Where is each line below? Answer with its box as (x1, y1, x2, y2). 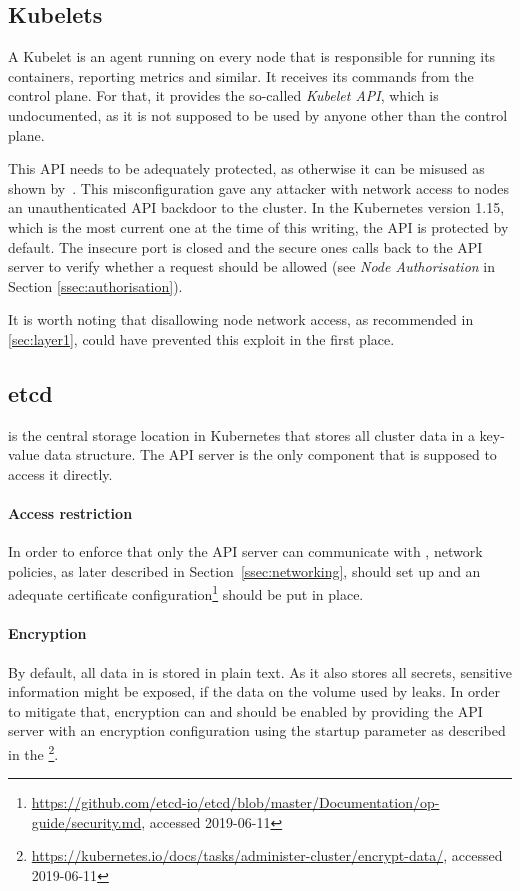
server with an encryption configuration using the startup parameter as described (8, 720, 506, 741)
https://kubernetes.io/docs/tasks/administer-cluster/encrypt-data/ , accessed (31, 845, 503, 866)
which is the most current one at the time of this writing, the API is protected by (8, 216, 509, 237)
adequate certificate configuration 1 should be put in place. (8, 581, 364, 605)
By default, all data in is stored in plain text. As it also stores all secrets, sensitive (8, 661, 512, 682)
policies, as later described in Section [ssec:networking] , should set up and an (8, 560, 481, 581)
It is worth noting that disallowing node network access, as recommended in (8, 309, 474, 330)
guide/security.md (31, 811, 142, 832)
